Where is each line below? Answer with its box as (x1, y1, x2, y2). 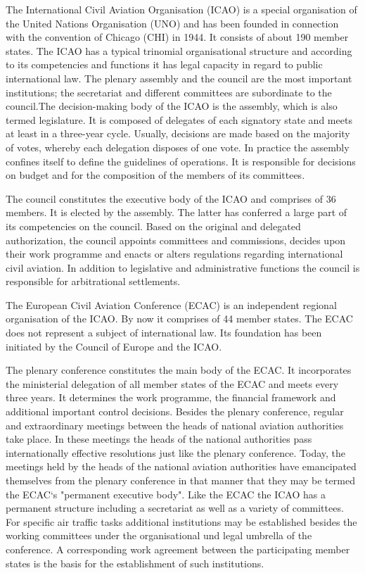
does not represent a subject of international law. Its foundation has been (6, 325, 322, 340)
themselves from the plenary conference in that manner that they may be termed (6, 473, 355, 487)
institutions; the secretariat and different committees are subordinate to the (6, 84, 332, 99)
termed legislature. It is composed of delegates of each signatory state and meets (6, 112, 352, 127)
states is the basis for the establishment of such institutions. (6, 555, 264, 570)
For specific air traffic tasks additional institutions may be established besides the (6, 514, 357, 529)
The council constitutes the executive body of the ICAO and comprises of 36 (6, 191, 336, 206)
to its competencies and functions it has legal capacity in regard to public (6, 57, 323, 72)
